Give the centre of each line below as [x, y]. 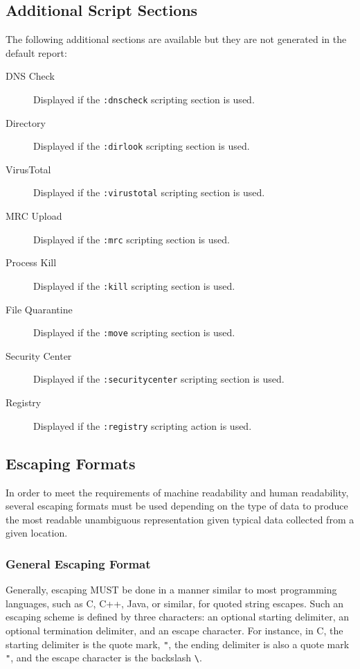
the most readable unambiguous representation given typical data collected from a [180, 519]
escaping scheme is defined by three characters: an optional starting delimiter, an [178, 617]
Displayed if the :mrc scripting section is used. [132, 239]
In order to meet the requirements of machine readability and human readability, [177, 492]
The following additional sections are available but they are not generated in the [176, 39]
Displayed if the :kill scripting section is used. [134, 285]
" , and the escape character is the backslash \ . [104, 658]
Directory [26, 122]
